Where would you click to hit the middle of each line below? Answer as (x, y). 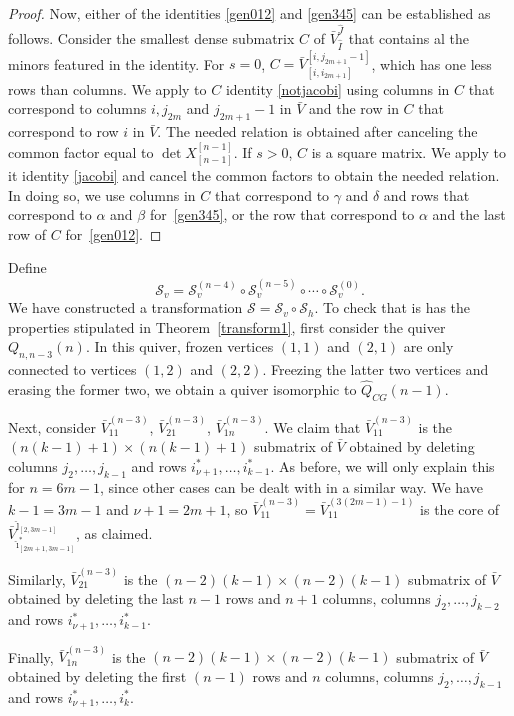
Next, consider (52, 426)
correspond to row (63, 131)
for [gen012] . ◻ (113, 233)
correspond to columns (77, 108)
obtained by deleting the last (96, 598)
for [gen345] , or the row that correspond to (282, 214)
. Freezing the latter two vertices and (375, 369)
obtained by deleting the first (97, 675)
